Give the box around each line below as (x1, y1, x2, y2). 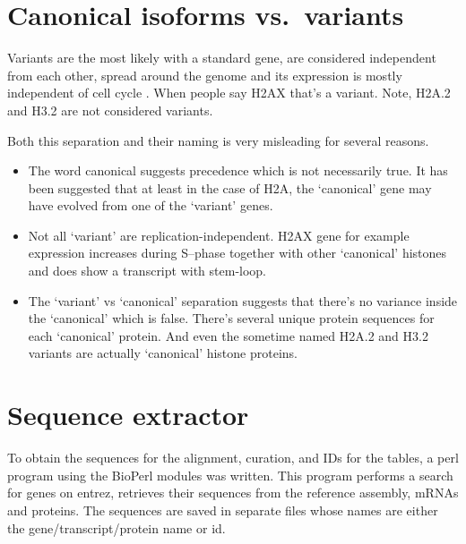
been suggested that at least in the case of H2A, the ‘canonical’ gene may (28, 178, 432, 197)
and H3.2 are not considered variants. (7, 100, 213, 119)
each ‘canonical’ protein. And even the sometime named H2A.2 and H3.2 (28, 326, 428, 344)
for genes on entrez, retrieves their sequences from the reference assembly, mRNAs (7, 483, 459, 502)
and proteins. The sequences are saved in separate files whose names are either (7, 500, 438, 519)
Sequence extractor (7, 396, 249, 433)
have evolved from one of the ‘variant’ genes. (28, 196, 273, 215)
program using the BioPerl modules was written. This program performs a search (7, 465, 453, 484)
